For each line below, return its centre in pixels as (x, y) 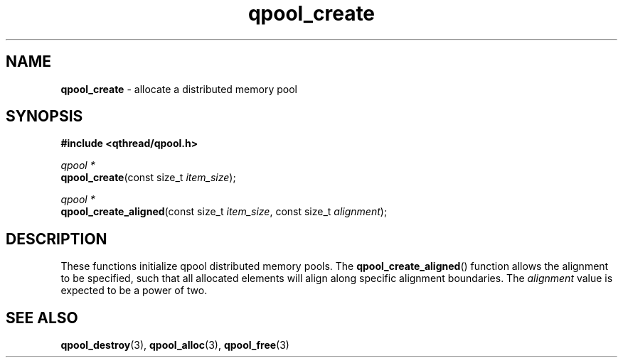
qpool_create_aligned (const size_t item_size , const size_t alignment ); (224, 212)
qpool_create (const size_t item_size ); (148, 178)
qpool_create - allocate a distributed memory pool (179, 89)
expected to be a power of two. (134, 291)
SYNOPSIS (44, 117)
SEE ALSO (42, 318)
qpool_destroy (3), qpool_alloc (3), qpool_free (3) (175, 345)
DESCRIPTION (57, 239)
